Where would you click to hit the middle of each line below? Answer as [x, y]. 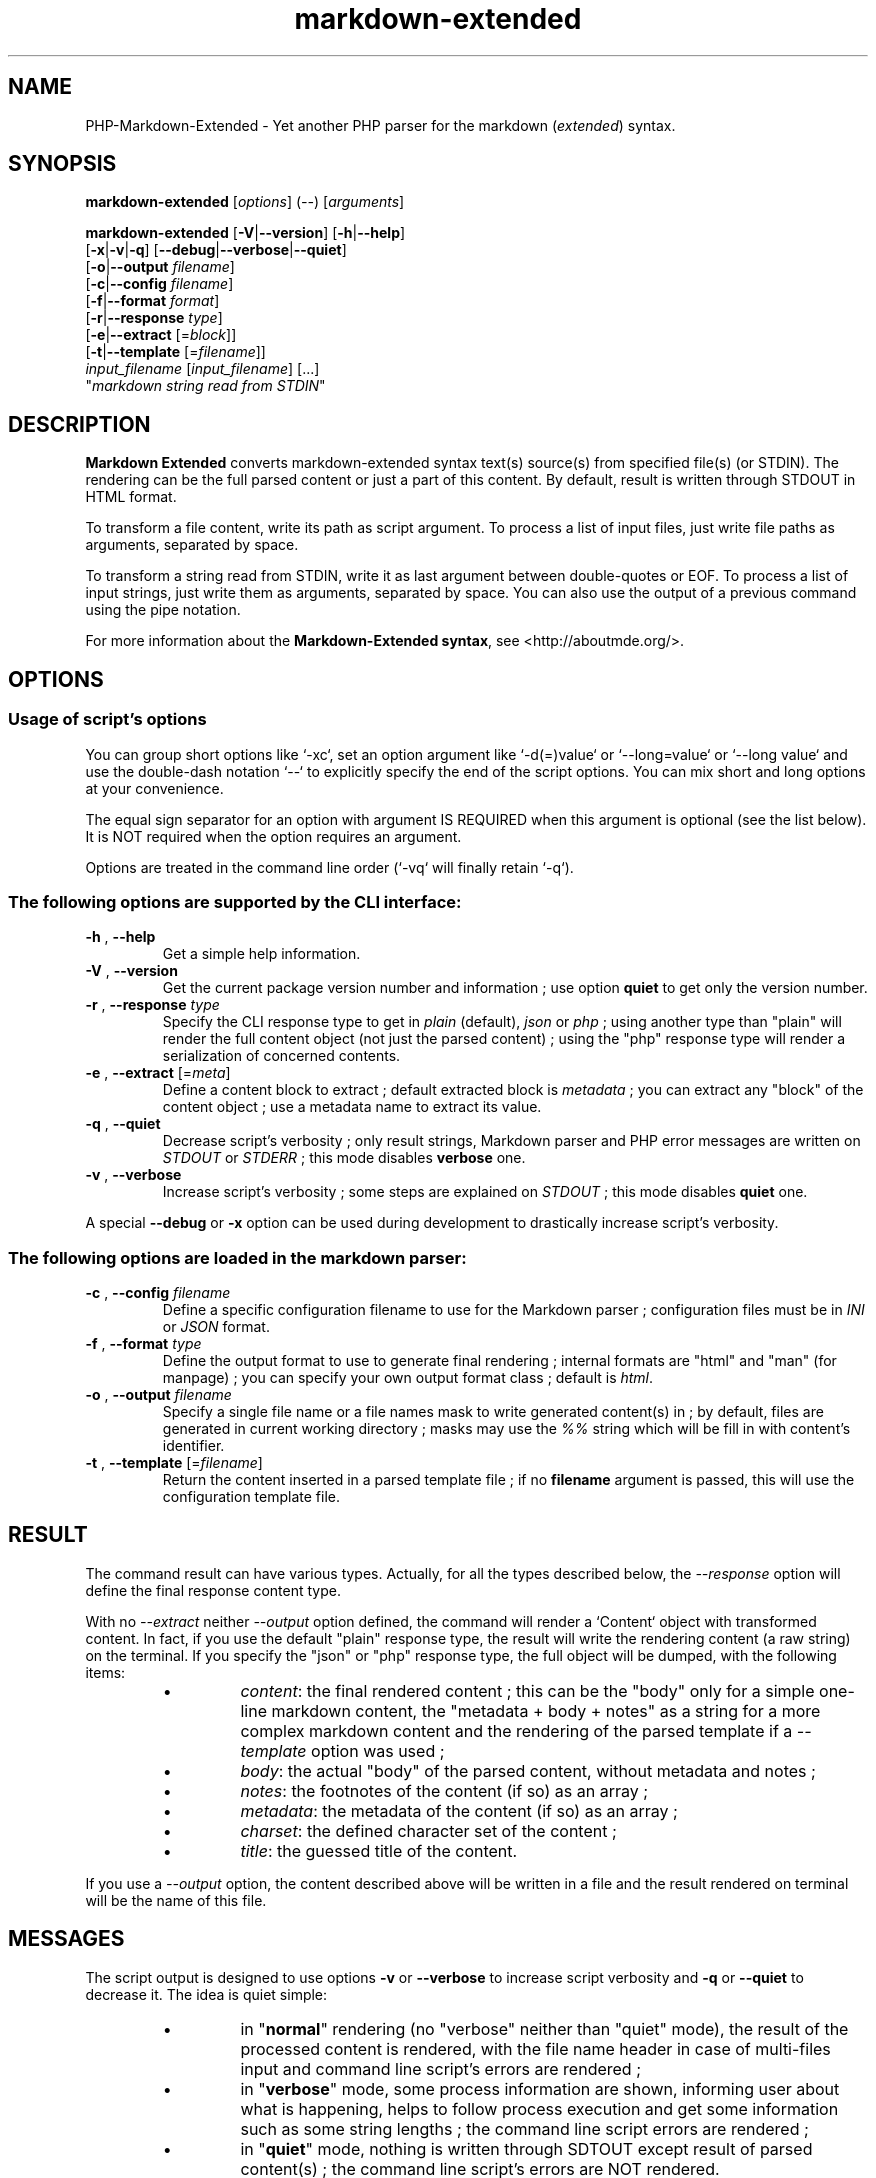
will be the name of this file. [176, 1900]
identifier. [193, 1445]
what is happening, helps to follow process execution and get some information [539, 2108]
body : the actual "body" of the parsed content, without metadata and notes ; [528, 1770]
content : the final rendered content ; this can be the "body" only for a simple [527, 1690]
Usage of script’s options [107, 719]
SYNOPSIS [62, 164]
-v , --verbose [133, 1175]
